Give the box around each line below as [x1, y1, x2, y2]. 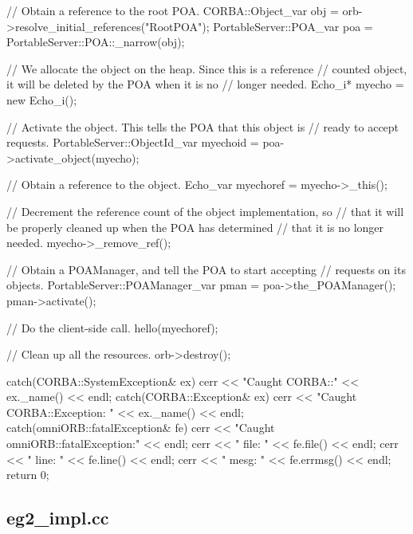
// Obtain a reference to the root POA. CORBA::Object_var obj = [6, 2, 339, 18]
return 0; [6, 466, 49, 483]
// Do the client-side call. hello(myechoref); [6, 319, 218, 336]
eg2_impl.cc [6, 505, 109, 530]
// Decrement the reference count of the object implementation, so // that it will [6, 202, 404, 219]
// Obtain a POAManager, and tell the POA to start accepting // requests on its [6, 261, 406, 277]
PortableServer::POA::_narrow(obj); [6, 33, 185, 50]
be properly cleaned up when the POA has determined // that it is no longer [6, 218, 384, 235]
